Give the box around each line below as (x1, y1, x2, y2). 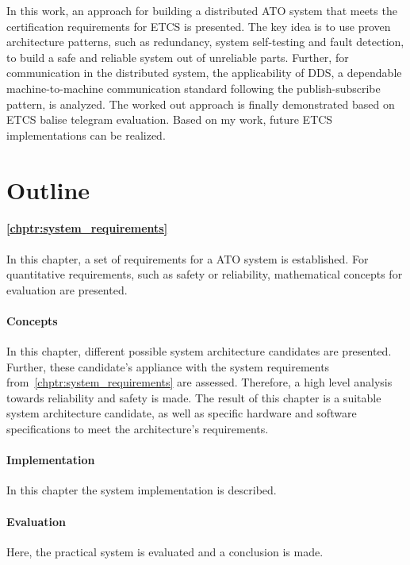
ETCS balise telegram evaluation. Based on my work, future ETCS (6, 111, 333, 128)
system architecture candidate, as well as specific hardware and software (6, 405, 357, 421)
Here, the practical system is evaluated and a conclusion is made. (6, 543, 324, 559)
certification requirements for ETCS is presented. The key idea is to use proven (6, 17, 391, 34)
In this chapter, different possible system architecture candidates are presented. (6, 343, 392, 359)
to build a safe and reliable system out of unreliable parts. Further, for (6, 48, 349, 65)
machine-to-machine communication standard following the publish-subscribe (6, 79, 381, 96)
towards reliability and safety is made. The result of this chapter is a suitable (6, 389, 381, 405)
